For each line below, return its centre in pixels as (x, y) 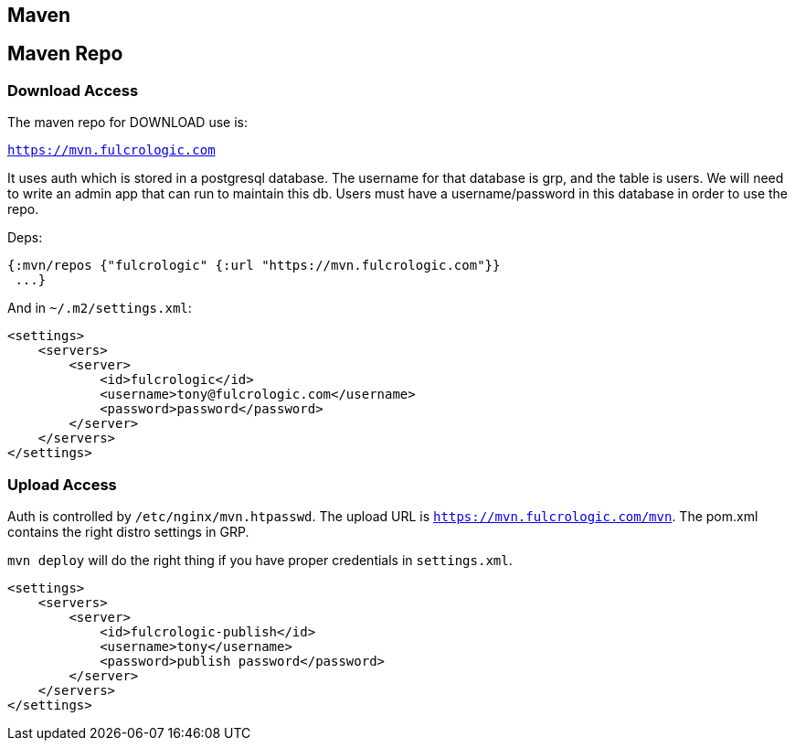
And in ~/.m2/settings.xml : (100, 308)
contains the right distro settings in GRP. (128, 531)
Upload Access (62, 484)
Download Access (73, 90)
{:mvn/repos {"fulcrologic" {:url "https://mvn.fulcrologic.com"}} (254, 266)
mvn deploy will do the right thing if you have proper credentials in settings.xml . (260, 560)
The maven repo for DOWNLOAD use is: (127, 123)
